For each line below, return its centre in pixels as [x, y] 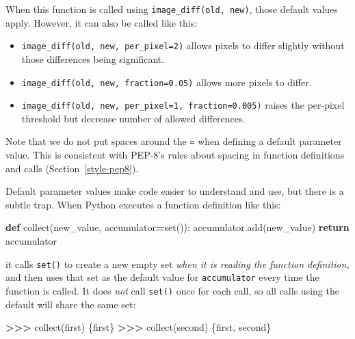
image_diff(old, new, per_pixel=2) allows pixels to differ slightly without [183, 45]
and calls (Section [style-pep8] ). [72, 168]
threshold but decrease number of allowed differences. [133, 118]
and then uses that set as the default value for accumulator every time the [162, 277]
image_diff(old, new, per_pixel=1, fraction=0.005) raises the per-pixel [183, 105]
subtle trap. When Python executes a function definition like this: [143, 204]
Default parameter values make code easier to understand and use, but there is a [175, 191]
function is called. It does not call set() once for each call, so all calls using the [172, 290]
